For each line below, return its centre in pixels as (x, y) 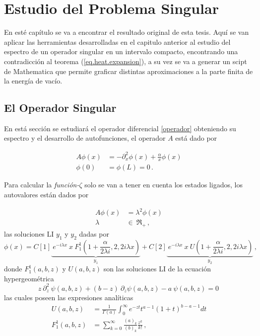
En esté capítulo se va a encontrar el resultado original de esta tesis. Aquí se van (127, 32)
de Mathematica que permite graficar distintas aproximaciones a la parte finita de (129, 71)
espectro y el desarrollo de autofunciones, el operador (85, 138)
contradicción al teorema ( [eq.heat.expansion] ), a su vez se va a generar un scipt (126, 61)
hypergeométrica (29, 278)
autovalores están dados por (46, 195)
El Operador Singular (60, 108)
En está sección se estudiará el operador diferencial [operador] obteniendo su (120, 128)
